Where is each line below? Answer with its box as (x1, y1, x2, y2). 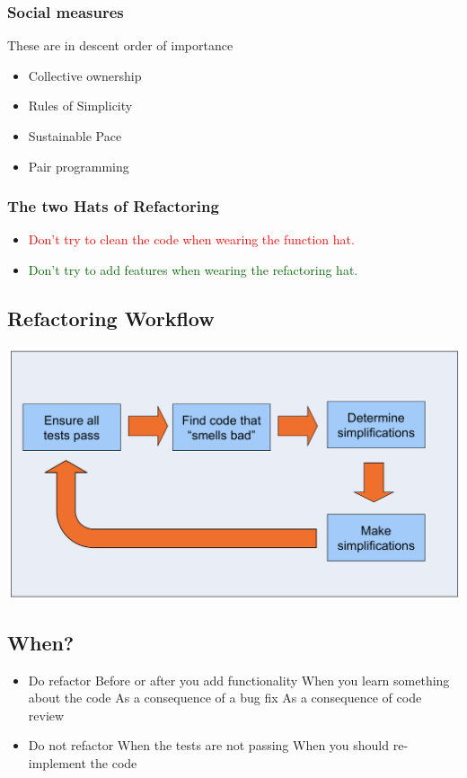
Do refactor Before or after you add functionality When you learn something (28, 670, 450, 689)
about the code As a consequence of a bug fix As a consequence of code (28, 688, 422, 707)
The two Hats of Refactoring (7, 195, 219, 217)
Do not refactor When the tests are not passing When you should (28, 736, 390, 755)
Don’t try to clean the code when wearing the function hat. (28, 230, 355, 249)
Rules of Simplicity (28, 96, 133, 115)
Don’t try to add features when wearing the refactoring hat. (28, 261, 358, 278)
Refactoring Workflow (7, 304, 215, 332)
